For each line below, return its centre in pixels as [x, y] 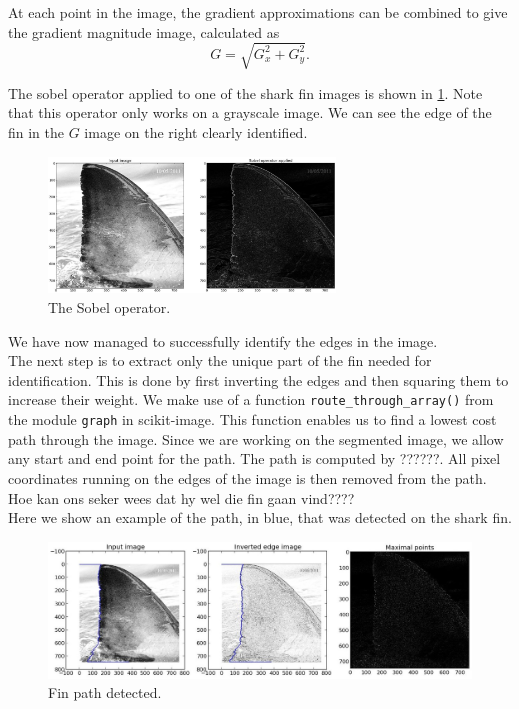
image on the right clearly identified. [196, 131]
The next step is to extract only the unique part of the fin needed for [220, 360]
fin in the [36, 131]
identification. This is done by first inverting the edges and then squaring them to [258, 379]
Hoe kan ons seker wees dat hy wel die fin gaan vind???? [181, 497]
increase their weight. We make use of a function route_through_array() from [251, 399]
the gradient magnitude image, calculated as [144, 31]
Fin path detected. [105, 692]
